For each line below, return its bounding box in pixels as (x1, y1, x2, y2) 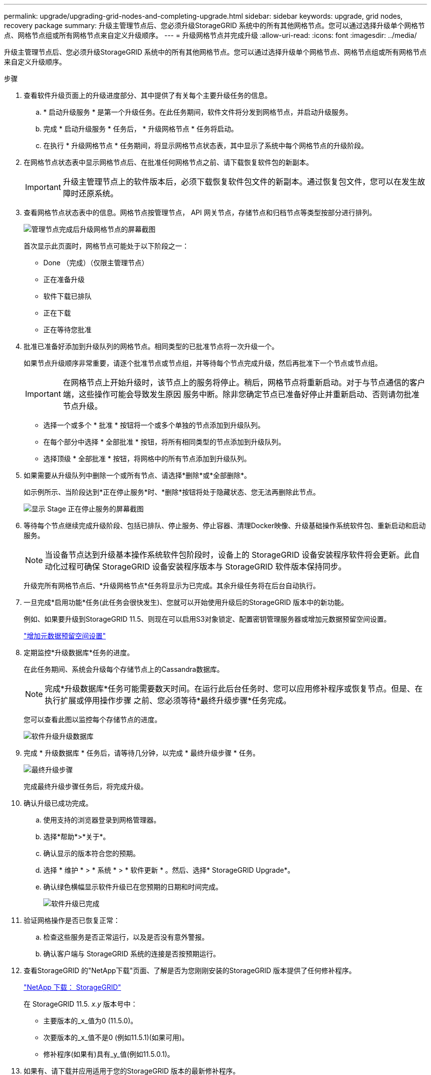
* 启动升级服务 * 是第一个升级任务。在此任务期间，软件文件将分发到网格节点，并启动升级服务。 (43, 108, 352, 116)
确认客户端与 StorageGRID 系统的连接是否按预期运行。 (43, 949, 220, 958)
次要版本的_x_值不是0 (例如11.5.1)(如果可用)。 (43, 1033, 189, 1042)
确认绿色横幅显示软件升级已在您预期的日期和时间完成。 (43, 883, 222, 891)
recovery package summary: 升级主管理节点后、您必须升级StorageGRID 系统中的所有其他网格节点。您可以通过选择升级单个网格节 (4, 21, 425, 30)
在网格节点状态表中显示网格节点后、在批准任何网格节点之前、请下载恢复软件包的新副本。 (24, 158, 313, 166)
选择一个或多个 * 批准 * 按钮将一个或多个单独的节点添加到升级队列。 (43, 421, 265, 429)
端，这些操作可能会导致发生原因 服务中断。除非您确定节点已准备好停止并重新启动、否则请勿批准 (62, 389, 420, 399)
